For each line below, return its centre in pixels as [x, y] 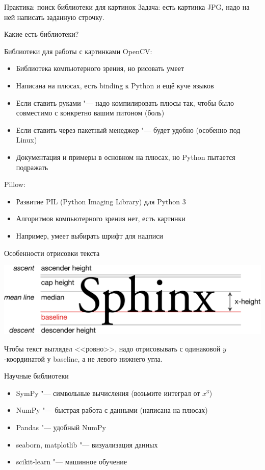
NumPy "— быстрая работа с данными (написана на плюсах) [112, 410]
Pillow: [15, 184]
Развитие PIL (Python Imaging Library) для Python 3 [101, 201]
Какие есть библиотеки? [42, 34]
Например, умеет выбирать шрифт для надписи [89, 235]
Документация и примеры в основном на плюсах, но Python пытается [126, 157]
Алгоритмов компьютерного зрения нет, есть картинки [101, 218]
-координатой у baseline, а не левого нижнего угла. [83, 358]
